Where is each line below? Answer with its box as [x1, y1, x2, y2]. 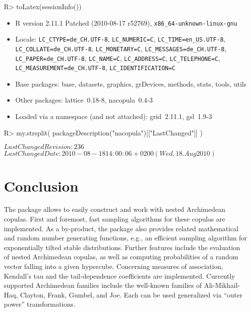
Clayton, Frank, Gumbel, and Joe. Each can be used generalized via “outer [20, 289, 243, 299]
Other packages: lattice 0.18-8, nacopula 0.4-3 [15, 95, 153, 105]
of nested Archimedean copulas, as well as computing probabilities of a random [4, 252, 238, 262]
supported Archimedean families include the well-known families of [4, 280, 202, 290]
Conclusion [4, 176, 79, 196]
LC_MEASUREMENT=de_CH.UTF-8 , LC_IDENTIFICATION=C [15, 62, 176, 73]
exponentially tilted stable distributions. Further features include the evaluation [4, 242, 240, 252]
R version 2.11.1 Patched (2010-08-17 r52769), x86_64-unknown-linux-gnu [15, 17, 237, 28]
